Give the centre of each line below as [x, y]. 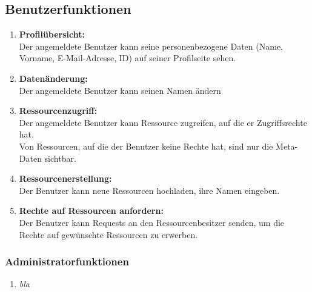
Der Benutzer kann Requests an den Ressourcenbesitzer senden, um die [152, 222]
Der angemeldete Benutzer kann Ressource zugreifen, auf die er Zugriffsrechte [163, 122]
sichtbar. [60, 158]
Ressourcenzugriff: [58, 111]
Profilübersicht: [52, 34]
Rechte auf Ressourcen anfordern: [91, 211]
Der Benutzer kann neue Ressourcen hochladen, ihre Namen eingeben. [149, 190]
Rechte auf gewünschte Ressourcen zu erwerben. [108, 234]
